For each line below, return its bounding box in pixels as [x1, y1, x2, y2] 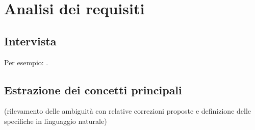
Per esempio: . [4, 57, 48, 67]
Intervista [4, 33, 57, 48]
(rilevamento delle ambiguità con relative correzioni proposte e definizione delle [4, 106, 251, 116]
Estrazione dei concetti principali [4, 82, 182, 97]
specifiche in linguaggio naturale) [4, 115, 107, 126]
